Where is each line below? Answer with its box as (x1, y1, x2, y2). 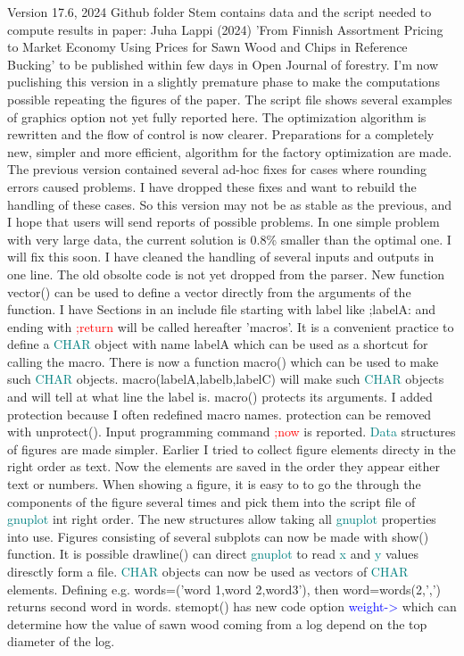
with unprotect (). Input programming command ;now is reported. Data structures (7, 422, 456, 441)
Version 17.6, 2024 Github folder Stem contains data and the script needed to (7, 3, 432, 21)
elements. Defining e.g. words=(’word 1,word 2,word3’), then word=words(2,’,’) (7, 579, 442, 598)
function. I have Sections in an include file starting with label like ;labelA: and (7, 300, 436, 319)
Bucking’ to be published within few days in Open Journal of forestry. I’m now (7, 54, 439, 73)
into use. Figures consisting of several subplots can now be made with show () (7, 527, 429, 545)
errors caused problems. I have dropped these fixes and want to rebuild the (7, 177, 417, 195)
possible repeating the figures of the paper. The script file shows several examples (7, 89, 452, 108)
